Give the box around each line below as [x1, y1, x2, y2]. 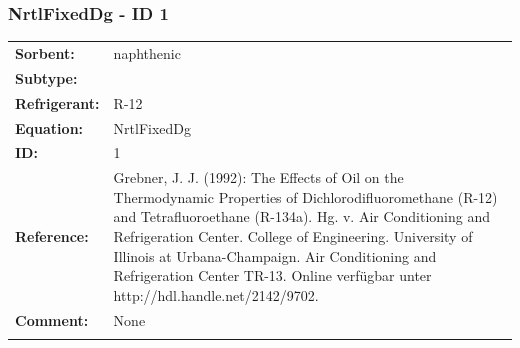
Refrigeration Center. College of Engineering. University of [113, 225, 473, 246]
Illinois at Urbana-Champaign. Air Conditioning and [113, 245, 437, 266]
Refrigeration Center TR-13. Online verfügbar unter [113, 265, 432, 286]
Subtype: [15, 67, 78, 88]
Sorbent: [15, 42, 75, 63]
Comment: [15, 309, 89, 330]
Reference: [15, 225, 89, 246]
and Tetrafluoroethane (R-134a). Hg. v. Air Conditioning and [113, 206, 491, 227]
